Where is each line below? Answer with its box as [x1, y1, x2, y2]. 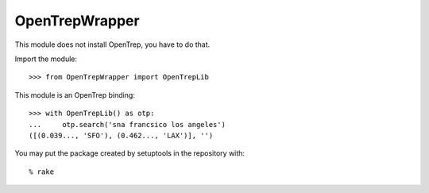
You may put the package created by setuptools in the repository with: [14, 149, 245, 158]
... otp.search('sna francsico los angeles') [29, 120, 226, 129]
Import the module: [14, 54, 78, 64]
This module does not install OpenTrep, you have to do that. [14, 40, 211, 49]
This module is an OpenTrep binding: [14, 90, 135, 99]
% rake [29, 167, 55, 176]
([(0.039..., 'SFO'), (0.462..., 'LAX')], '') [29, 131, 214, 140]
